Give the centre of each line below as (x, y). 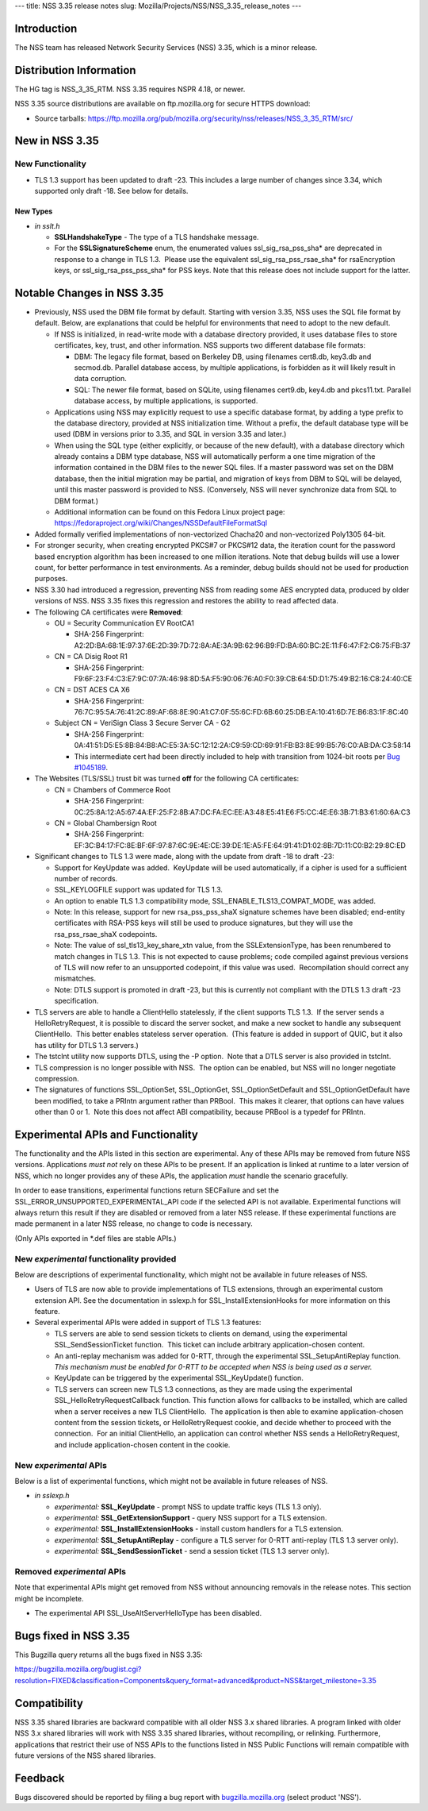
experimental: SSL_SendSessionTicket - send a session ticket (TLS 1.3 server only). (192, 1551)
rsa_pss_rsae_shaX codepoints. (106, 934)
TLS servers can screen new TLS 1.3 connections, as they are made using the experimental (203, 1389)
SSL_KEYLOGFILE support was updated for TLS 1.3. (139, 890)
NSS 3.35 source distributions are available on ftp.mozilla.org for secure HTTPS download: (162, 104)
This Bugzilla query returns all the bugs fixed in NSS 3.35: (109, 1655)
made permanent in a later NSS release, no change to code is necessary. (134, 1223)
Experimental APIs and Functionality (106, 1134)
